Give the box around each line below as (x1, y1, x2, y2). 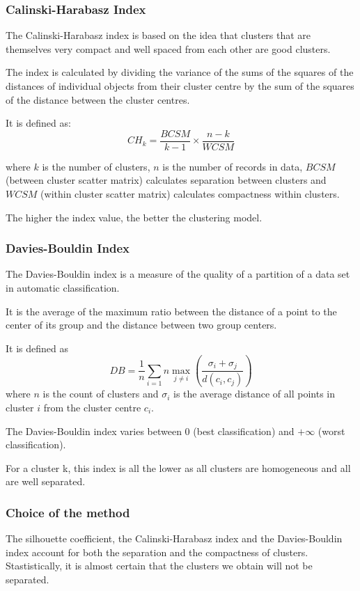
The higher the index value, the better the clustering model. (6, 210, 263, 224)
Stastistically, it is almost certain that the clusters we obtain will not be (6, 558, 313, 573)
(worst (318, 423, 345, 438)
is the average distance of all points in (173, 386, 336, 401)
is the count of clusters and (42, 386, 159, 401)
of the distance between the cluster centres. (6, 92, 190, 107)
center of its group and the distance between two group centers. (6, 317, 277, 332)
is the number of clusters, (42, 159, 150, 173)
